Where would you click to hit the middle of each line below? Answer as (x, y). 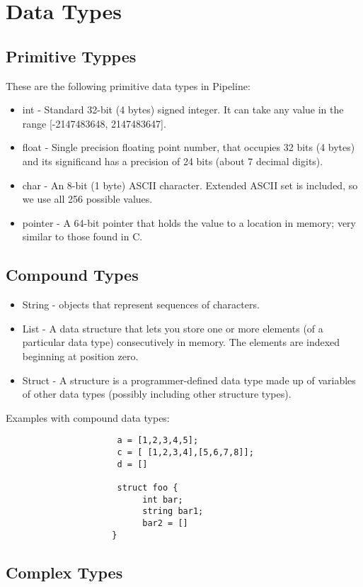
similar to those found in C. (82, 236)
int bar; (163, 499)
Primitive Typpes (71, 56)
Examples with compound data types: (88, 417)
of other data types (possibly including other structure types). (157, 394)
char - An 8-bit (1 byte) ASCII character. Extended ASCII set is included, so (190, 185)
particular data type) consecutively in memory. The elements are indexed (181, 342)
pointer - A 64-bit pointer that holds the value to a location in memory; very (189, 222)
